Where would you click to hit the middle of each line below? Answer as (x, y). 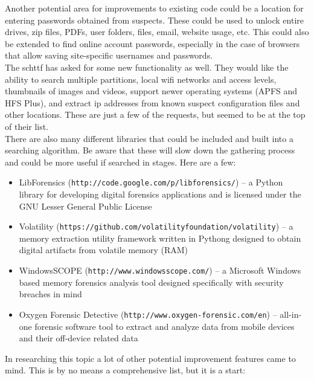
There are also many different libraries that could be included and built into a (149, 138)
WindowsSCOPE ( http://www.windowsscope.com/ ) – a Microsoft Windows (160, 270)
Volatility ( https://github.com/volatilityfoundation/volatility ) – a (156, 226)
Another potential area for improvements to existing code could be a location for (154, 8)
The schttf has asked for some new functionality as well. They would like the (147, 67)
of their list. (27, 126)
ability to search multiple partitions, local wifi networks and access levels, (141, 79)
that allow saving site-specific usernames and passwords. (109, 55)
